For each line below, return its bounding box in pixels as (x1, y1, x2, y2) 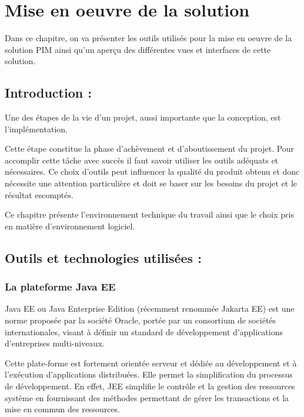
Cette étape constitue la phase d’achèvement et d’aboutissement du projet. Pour (5, 142, 295, 155)
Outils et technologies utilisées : (5, 248, 202, 266)
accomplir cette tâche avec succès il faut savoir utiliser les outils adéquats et (5, 154, 279, 166)
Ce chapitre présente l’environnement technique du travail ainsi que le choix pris (5, 208, 294, 221)
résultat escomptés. (5, 188, 74, 201)
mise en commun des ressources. (5, 403, 121, 415)
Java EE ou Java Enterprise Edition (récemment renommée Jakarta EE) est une (5, 302, 295, 315)
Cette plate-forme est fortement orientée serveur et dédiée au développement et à (5, 356, 297, 369)
